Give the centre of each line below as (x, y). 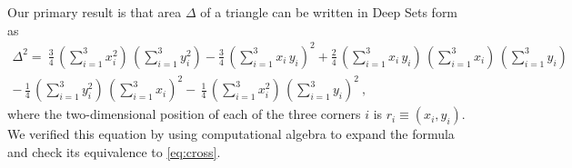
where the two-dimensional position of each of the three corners (184, 114)
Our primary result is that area (95, 12)
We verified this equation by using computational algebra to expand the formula (231, 134)
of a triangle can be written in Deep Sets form (329, 12)
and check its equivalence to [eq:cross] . (114, 151)
